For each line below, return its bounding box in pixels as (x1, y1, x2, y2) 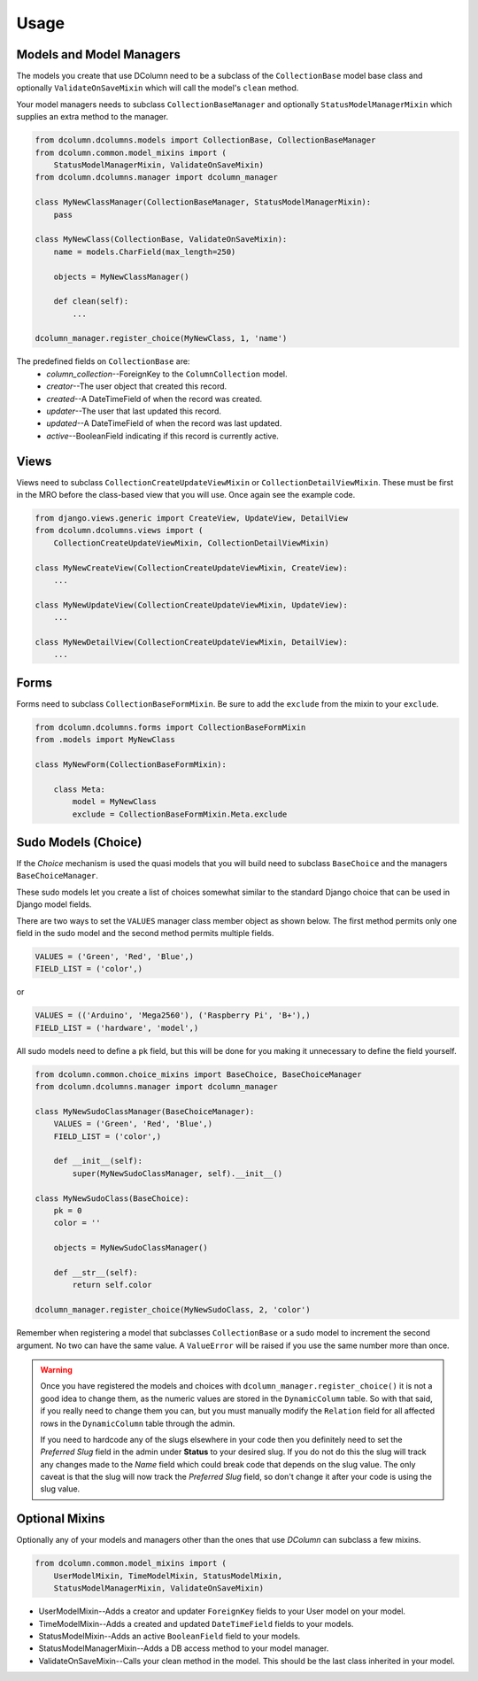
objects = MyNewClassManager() (53, 271, 189, 282)
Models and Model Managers (16, 47, 181, 62)
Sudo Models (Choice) (16, 835, 143, 849)
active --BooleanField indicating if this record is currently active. (46, 430, 279, 441)
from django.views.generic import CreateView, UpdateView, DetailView (35, 514, 349, 523)
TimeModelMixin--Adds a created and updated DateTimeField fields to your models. (38, 1618, 354, 1629)
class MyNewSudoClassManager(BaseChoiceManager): (35, 1106, 255, 1116)
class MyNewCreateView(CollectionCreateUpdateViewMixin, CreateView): (35, 562, 349, 573)
